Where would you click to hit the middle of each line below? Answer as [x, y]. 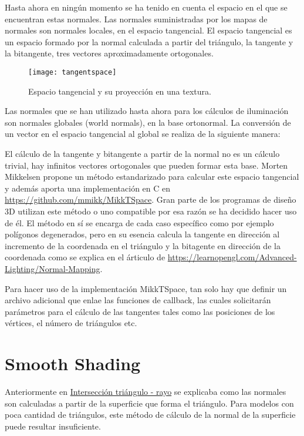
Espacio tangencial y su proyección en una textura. [120, 91]
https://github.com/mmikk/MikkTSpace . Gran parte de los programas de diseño [151, 199]
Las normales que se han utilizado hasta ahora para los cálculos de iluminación [147, 111]
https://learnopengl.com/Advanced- [232, 257]
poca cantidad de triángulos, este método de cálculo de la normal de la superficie [150, 415]
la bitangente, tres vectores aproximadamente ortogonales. [109, 53]
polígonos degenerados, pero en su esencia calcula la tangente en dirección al [142, 234]
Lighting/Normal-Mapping [53, 268]
